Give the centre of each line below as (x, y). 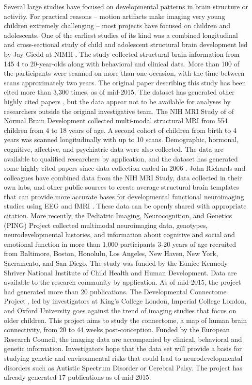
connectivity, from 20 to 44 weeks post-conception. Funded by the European (117, 329)
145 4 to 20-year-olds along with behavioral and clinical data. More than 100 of (122, 63)
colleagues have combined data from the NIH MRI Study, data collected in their (123, 177)
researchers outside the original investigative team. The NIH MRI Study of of (119, 111)
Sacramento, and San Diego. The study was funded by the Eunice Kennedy (116, 263)
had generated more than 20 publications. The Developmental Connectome (115, 291)
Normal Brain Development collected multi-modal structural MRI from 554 (116, 120)
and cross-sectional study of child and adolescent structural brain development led (126, 44)
